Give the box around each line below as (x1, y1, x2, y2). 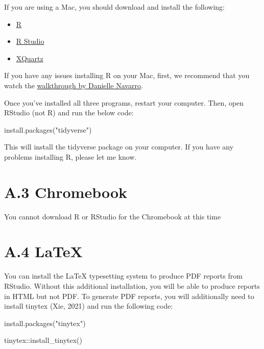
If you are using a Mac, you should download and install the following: (4, 2, 225, 12)
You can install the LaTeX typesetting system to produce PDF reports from (4, 270, 243, 281)
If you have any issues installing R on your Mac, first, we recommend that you (4, 70, 250, 81)
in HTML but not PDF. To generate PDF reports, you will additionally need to (4, 290, 254, 301)
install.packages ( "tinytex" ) (4, 317, 86, 328)
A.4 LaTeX (4, 241, 83, 262)
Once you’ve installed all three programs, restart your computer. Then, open (4, 97, 244, 108)
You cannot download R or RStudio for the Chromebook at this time (4, 211, 221, 221)
